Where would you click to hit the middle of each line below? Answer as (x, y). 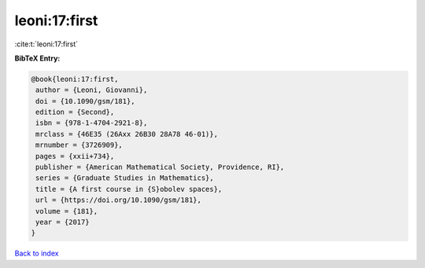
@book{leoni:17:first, (75, 79)
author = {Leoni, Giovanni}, (92, 90)
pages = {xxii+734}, (75, 156)
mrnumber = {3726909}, (79, 145)
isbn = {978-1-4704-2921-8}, (92, 123)
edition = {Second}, (75, 112)
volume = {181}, (67, 211)
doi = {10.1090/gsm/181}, (85, 101)
